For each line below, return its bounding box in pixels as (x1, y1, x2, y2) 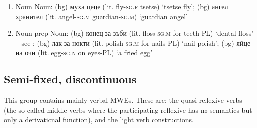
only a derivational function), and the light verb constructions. (4, 114, 194, 125)
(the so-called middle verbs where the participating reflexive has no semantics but (4, 104, 252, 115)
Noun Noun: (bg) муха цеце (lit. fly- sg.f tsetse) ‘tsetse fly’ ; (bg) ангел (15, 1, 228, 11)
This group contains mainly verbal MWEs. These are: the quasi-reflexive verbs (4, 95, 242, 105)
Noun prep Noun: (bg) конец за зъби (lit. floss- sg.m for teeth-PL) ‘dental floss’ (15, 28, 254, 38)
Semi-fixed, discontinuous (4, 71, 137, 87)
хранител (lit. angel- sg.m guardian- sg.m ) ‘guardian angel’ (15, 11, 188, 21)
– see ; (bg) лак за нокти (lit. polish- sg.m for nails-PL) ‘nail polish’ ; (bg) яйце (15, 37, 251, 48)
